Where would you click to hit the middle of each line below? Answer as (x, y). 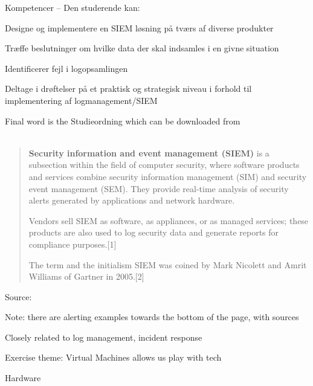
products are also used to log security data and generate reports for (154, 232)
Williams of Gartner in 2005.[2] (86, 276)
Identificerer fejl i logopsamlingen (66, 68)
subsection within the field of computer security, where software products (164, 165)
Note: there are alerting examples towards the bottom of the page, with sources (152, 317)
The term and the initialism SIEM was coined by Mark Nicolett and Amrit (168, 264)
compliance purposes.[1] (73, 244)
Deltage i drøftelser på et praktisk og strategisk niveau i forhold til (128, 88)
